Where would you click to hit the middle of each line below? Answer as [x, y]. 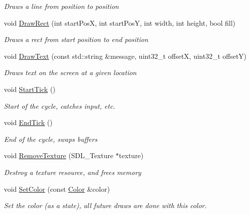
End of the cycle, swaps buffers [51, 139]
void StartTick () [30, 89]
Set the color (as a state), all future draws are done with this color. [105, 205]
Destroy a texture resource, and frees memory [73, 172]
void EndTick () [28, 122]
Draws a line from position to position [62, 6]
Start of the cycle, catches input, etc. [60, 106]
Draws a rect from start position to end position [76, 39]
